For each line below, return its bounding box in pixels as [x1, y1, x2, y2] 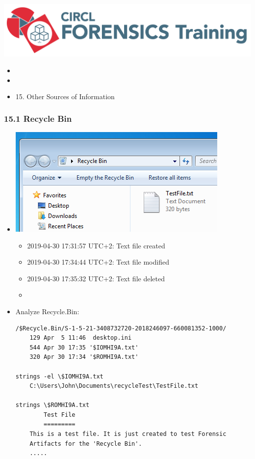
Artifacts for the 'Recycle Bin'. [29, 440, 142, 447]
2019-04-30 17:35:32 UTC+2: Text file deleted [27, 273, 165, 283]
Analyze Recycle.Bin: [15, 306, 79, 316]
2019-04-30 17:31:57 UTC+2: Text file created [27, 240, 165, 250]
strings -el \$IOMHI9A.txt [15, 373, 103, 380]
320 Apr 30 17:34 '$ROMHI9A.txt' [29, 353, 139, 361]
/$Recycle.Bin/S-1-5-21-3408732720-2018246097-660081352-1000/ [15, 324, 227, 332]
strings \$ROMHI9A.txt [15, 402, 90, 409]
